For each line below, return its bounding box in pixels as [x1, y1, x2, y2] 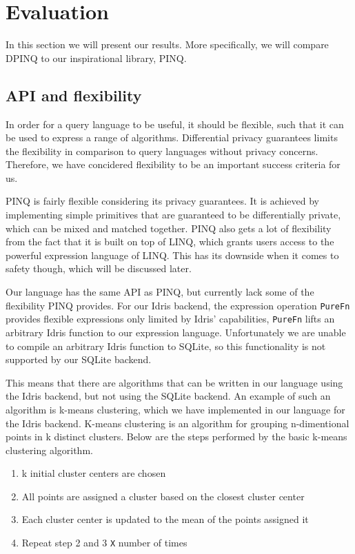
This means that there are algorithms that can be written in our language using [6, 375, 343, 389]
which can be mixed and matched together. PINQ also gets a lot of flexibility [6, 220, 332, 235]
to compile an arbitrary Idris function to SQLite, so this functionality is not [6, 338, 326, 353]
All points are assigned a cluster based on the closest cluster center [21, 489, 305, 503]
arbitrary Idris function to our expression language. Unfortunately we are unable [6, 325, 346, 339]
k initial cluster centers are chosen [21, 466, 166, 480]
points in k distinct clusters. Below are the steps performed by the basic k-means [6, 429, 347, 444]
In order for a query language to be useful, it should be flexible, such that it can [6, 116, 344, 131]
